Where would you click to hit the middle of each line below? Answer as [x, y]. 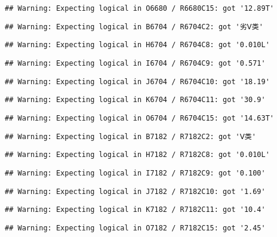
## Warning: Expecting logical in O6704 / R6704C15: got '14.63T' [140, 118]
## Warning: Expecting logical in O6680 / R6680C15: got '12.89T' [140, 8]
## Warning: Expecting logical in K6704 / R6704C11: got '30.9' [135, 100]
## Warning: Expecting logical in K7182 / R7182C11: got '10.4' [135, 210]
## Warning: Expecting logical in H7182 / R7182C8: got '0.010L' [137, 155]
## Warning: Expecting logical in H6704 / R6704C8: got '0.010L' [137, 45]
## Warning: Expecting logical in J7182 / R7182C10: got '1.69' [135, 191]
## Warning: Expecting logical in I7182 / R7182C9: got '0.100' [135, 173]
